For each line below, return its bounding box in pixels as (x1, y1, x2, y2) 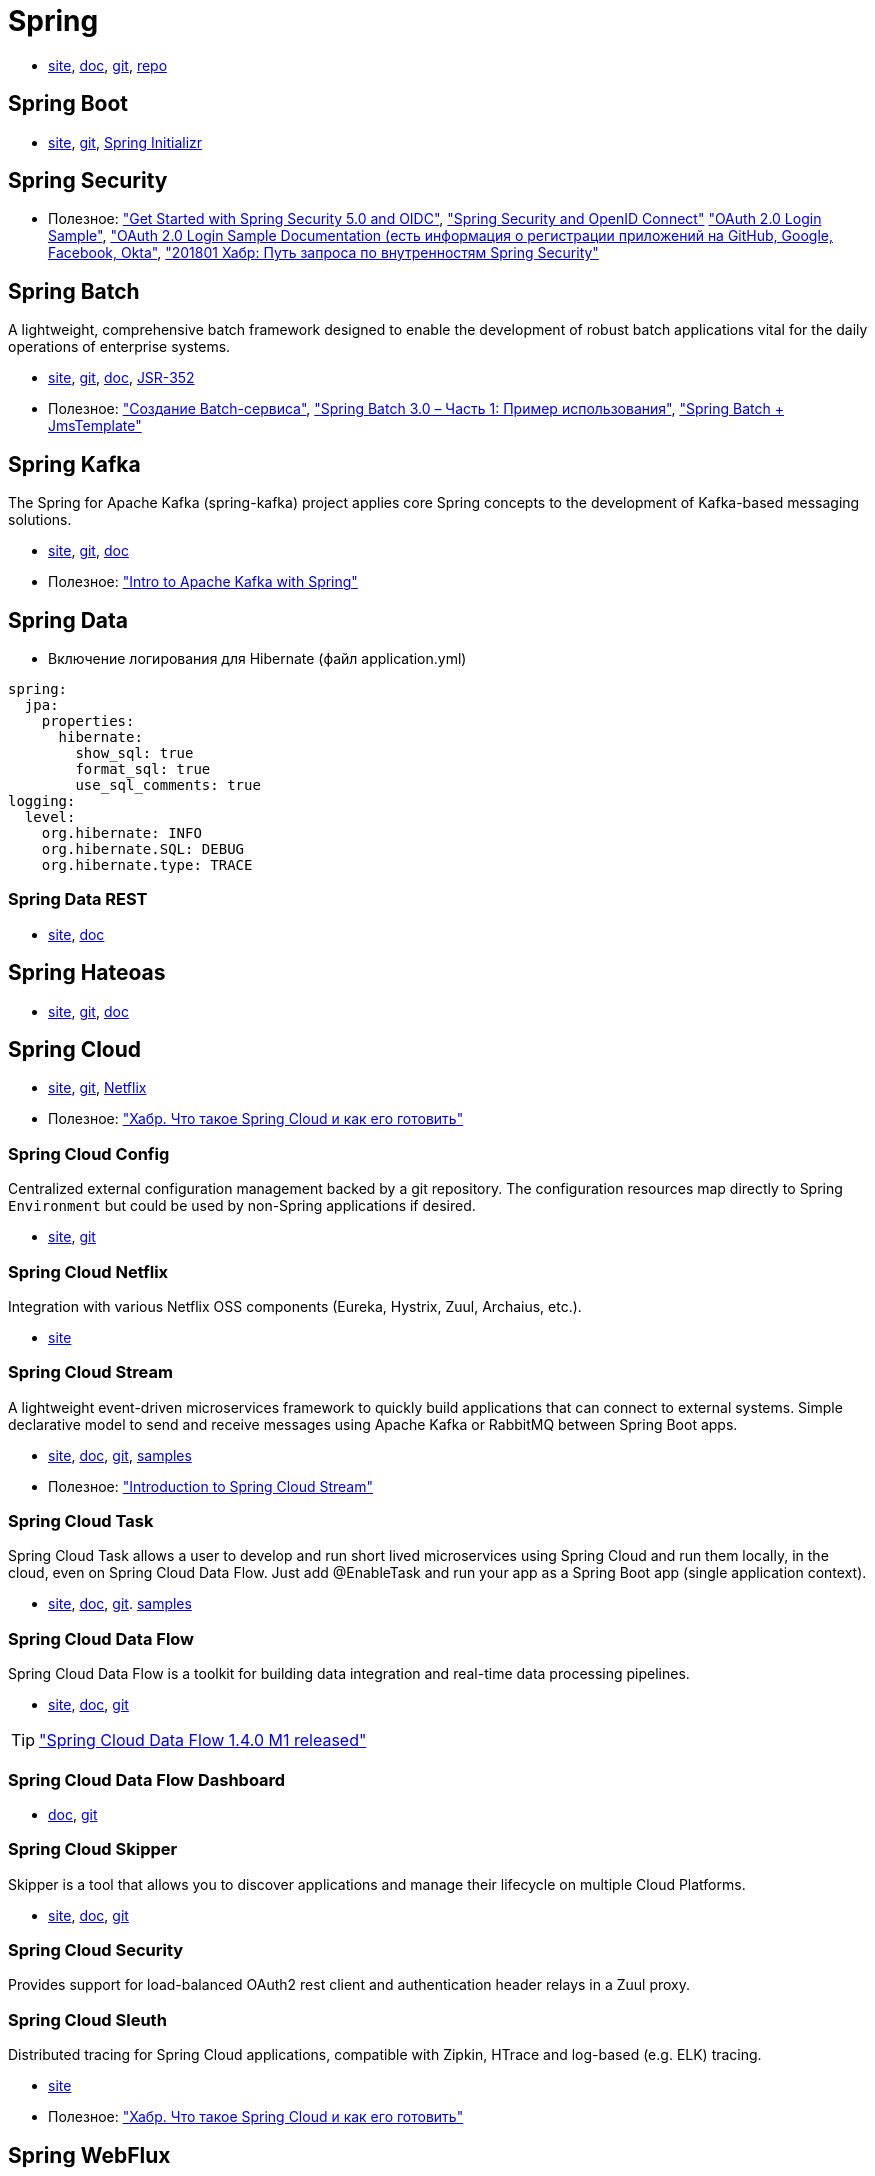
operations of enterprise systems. (8, 338, 231, 356)
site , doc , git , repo (48, 56, 168, 74)
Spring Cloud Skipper (8, 1839, 178, 1860)
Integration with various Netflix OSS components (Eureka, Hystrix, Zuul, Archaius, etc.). (8, 1297, 582, 1315)
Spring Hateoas (8, 960, 166, 986)
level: (24, 808, 76, 825)
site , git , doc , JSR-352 (48, 369, 195, 387)
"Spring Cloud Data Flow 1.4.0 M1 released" (39, 1730, 367, 1751)
